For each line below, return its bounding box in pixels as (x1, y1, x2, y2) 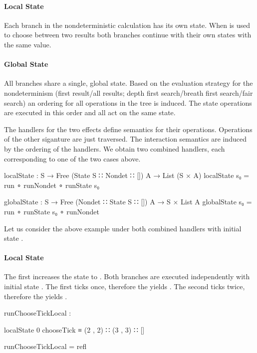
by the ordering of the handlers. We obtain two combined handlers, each (4, 143, 225, 154)
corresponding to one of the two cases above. (4, 153, 141, 164)
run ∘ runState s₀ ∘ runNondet (4, 206, 100, 216)
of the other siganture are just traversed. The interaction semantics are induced (4, 134, 247, 144)
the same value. (4, 39, 51, 49)
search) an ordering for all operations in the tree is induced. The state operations (4, 97, 252, 108)
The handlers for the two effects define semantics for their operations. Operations (4, 124, 253, 134)
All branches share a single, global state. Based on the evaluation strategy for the (4, 78, 253, 88)
